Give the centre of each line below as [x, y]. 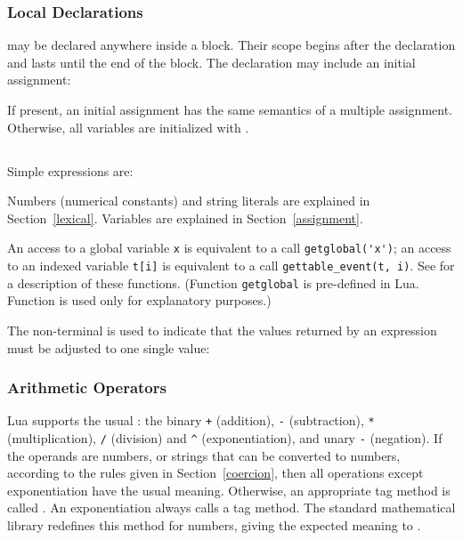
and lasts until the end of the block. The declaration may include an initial [211, 62]
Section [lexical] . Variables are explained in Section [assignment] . [185, 218]
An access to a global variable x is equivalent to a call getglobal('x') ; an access [229, 248]
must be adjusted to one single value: [109, 347]
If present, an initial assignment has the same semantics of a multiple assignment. [230, 109]
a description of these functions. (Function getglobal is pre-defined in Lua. [213, 282]
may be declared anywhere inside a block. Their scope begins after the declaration [231, 45]
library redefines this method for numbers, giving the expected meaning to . [214, 525]
